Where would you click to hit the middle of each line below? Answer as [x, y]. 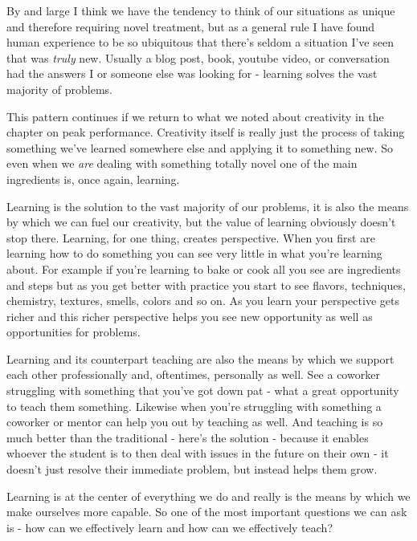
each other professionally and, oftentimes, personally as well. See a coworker [193, 374]
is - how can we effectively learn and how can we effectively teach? [170, 527]
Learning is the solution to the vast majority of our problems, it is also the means [208, 206]
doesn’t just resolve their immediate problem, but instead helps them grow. [192, 469]
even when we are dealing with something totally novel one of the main [182, 163]
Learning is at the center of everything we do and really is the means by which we [208, 496]
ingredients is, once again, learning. [93, 179]
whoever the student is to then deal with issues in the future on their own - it [198, 453]
